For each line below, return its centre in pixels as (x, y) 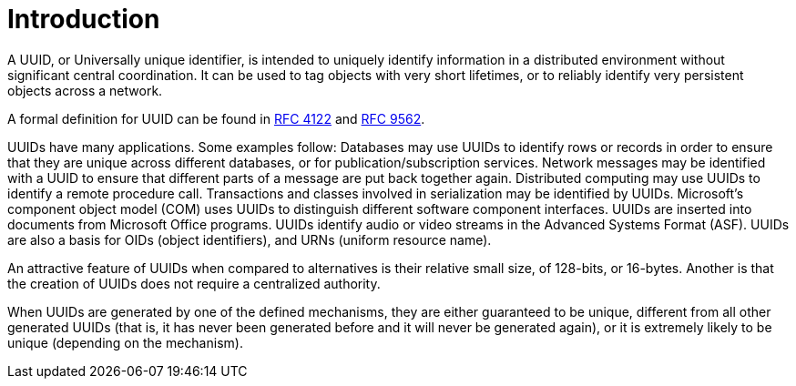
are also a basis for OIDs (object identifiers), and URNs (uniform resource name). (250, 239)
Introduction (84, 19)
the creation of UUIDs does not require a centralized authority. (194, 283)
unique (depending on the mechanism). (125, 342)
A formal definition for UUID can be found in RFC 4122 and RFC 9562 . (216, 118)
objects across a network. (85, 90)
